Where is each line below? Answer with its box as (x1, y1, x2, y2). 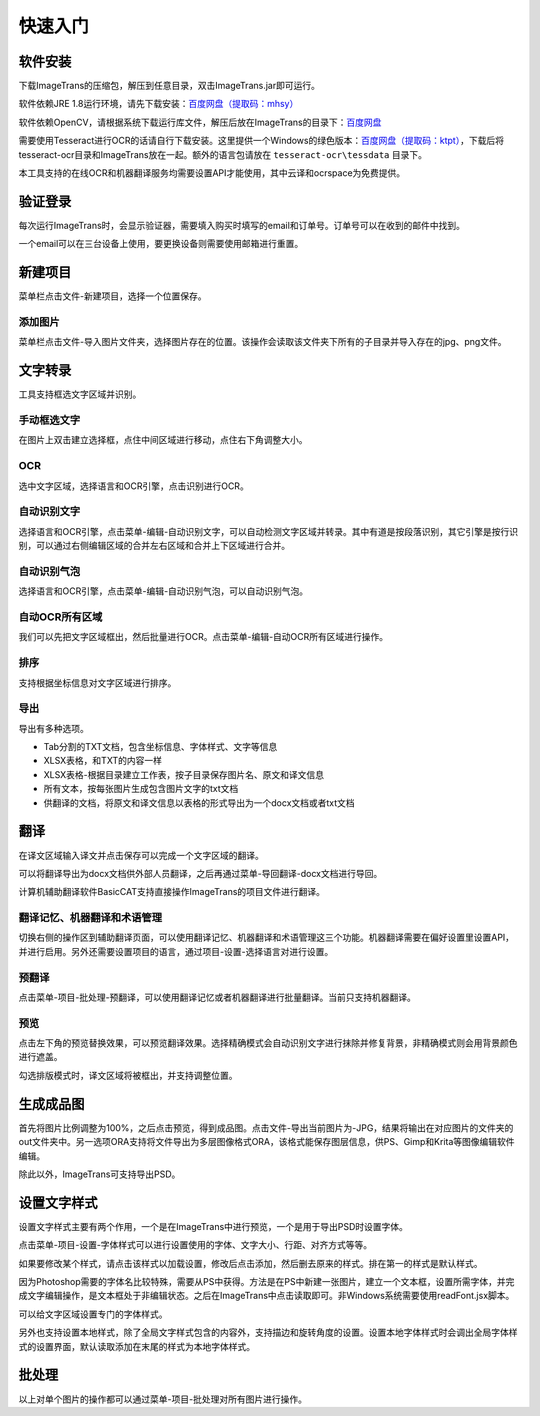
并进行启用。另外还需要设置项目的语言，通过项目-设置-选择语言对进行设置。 (18, 945, 334, 957)
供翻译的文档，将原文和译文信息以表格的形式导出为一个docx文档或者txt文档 (43, 796, 355, 809)
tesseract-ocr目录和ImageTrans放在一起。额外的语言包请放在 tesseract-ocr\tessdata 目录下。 (18, 148, 427, 160)
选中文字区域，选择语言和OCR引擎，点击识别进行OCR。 (18, 480, 249, 492)
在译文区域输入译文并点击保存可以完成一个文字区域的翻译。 (18, 849, 264, 861)
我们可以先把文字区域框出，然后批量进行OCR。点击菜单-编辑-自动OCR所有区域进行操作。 (18, 631, 389, 643)
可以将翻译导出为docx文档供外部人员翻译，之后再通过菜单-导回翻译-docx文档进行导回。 (18, 867, 383, 879)
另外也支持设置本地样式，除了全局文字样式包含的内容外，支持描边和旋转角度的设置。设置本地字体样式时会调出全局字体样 (18, 1326, 518, 1339)
